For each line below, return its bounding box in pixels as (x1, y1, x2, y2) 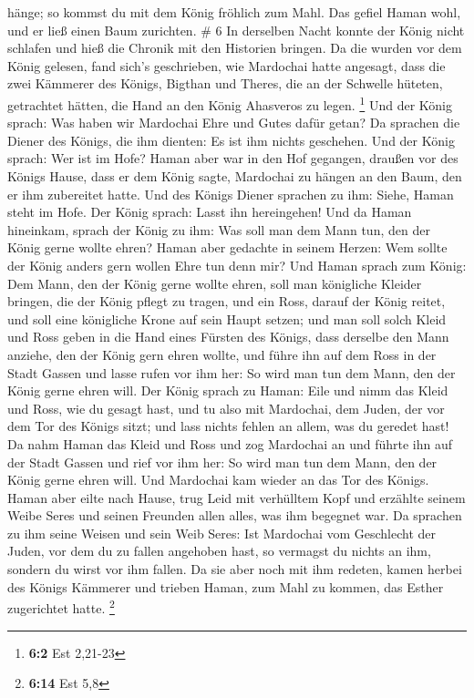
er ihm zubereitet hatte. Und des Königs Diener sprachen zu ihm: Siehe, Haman (7, 184, 454, 203)
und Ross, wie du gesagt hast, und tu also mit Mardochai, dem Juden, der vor (7, 398, 445, 417)
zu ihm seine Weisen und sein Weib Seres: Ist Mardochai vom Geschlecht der (7, 523, 437, 542)
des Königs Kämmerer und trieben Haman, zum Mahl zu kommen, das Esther (7, 577, 444, 596)
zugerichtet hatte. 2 (7, 596, 115, 617)
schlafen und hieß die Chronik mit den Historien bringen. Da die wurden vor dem (7, 38, 462, 57)
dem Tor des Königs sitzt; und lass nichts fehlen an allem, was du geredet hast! (7, 416, 449, 436)
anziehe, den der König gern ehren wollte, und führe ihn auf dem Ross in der (7, 344, 437, 364)
